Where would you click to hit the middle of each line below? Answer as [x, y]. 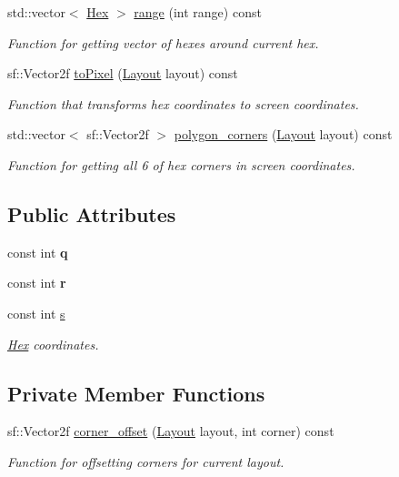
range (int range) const [198, 12]
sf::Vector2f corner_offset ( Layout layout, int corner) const [171, 431]
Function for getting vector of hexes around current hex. [163, 42]
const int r [37, 283]
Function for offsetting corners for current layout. [146, 461]
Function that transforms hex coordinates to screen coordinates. [183, 103]
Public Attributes [92, 213]
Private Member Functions [136, 393]
